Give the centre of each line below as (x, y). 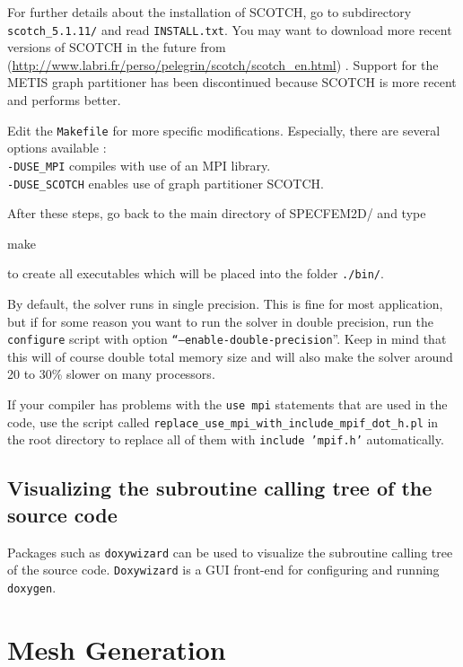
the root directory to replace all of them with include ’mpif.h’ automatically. (226, 439)
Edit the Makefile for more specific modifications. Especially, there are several (224, 130)
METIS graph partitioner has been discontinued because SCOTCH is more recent (232, 82)
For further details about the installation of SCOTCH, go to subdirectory (210, 12)
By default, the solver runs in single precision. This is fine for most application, (225, 304)
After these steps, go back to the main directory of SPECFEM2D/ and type (217, 213)
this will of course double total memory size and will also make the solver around (230, 356)
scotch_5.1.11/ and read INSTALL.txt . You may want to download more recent (230, 29)
